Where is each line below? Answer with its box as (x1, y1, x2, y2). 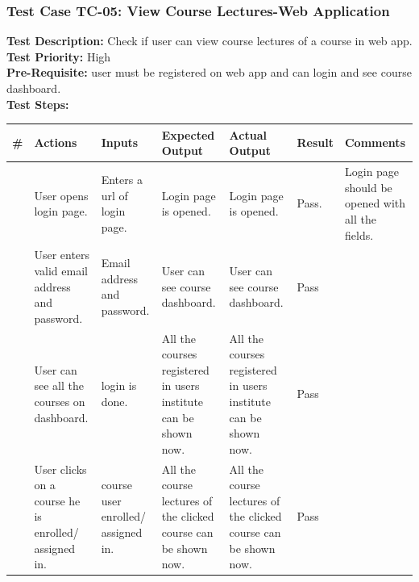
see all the (34, 377, 84, 394)
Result (297, 134, 334, 151)
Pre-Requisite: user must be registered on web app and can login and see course (6, 64, 412, 81)
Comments (344, 134, 405, 151)
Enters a (101, 170, 143, 187)
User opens (34, 186, 89, 203)
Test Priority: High (6, 48, 111, 65)
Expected (161, 126, 215, 143)
